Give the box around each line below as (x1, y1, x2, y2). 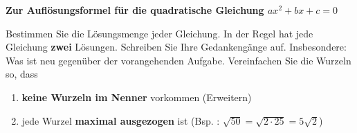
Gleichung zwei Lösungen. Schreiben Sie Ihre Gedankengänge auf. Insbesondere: (6, 39, 347, 54)
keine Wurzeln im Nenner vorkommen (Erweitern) (21, 89, 252, 104)
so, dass (6, 66, 38, 81)
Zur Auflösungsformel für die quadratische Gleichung (6, 3, 264, 17)
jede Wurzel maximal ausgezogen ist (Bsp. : (21, 113, 220, 127)
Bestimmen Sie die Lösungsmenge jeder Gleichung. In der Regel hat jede (6, 26, 313, 40)
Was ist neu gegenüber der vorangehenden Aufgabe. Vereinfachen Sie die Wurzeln (6, 53, 351, 67)
